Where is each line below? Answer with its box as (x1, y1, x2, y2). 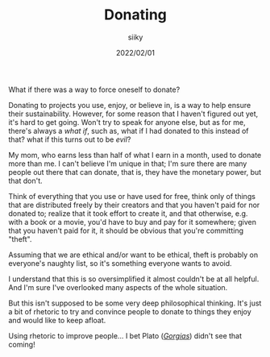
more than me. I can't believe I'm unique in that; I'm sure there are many (8, 159, 247, 168)
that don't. (8, 176, 43, 185)
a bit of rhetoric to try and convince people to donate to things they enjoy (8, 306, 251, 316)
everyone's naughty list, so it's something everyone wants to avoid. (8, 258, 232, 268)
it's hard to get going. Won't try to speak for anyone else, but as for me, (8, 117, 246, 127)
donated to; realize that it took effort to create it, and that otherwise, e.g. (8, 208, 248, 218)
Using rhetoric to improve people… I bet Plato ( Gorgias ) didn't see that (8, 330, 243, 340)
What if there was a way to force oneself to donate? (8, 85, 181, 94)
